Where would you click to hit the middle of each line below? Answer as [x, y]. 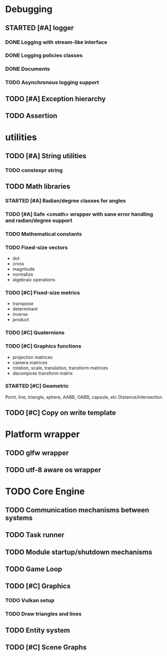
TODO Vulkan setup [30, 600]
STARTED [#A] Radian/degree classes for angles [66, 200]
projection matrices [32, 357]
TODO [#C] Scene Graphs [46, 647]
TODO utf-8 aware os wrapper [53, 470]
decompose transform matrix [43, 373]
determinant [25, 309]
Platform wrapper [43, 434]
